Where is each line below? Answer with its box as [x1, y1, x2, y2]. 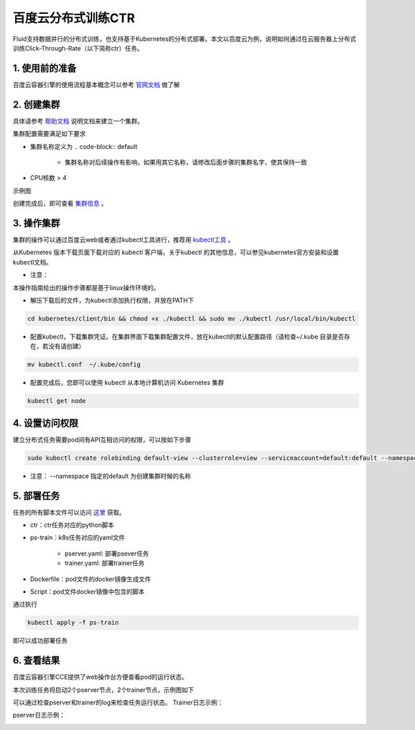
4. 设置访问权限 [12, 417, 79, 429]
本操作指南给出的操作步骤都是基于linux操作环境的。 [12, 283, 160, 292]
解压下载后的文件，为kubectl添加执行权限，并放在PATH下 [30, 296, 194, 304]
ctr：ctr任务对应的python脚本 [30, 521, 114, 529]
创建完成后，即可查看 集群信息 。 [12, 199, 107, 208]
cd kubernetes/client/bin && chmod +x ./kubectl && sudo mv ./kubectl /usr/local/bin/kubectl [27, 314, 356, 322]
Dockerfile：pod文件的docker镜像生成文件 [30, 575, 151, 583]
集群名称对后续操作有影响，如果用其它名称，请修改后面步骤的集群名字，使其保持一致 [64, 158, 307, 166]
